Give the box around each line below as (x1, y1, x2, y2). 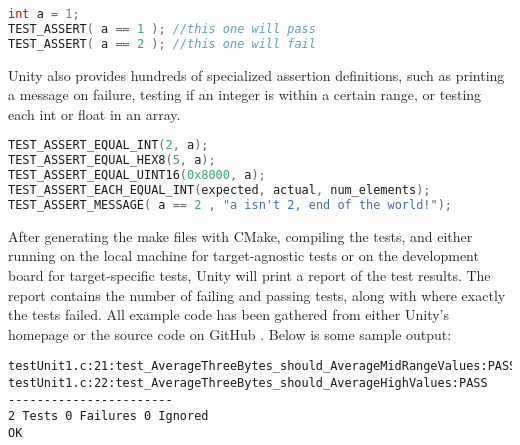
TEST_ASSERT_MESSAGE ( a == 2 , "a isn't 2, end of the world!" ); (8, 197, 452, 212)
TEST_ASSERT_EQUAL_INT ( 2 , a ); (8, 138, 209, 153)
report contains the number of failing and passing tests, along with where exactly (8, 284, 506, 305)
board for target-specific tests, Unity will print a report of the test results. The (8, 264, 491, 285)
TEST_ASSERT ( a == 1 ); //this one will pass (8, 21, 316, 36)
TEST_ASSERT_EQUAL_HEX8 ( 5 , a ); (8, 153, 216, 168)
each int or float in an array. (8, 103, 181, 124)
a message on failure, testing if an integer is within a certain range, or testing (8, 84, 482, 105)
